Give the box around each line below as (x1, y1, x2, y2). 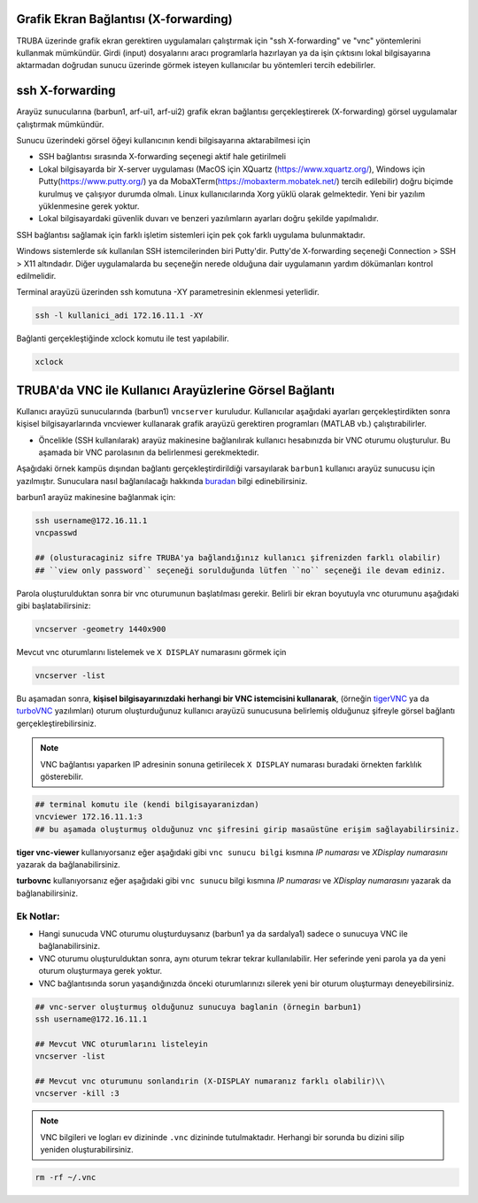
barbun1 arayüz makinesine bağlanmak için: (16, 492, 176, 503)
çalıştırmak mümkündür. (16, 119, 104, 129)
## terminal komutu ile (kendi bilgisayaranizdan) (35, 799, 260, 809)
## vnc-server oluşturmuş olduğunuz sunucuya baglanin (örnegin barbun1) (35, 1001, 362, 1012)
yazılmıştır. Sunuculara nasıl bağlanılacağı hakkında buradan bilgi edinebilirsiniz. (16, 475, 308, 486)
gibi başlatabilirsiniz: (16, 600, 91, 611)
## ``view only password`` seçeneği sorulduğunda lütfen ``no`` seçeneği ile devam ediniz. (35, 565, 446, 575)
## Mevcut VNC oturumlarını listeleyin (35, 1038, 208, 1049)
